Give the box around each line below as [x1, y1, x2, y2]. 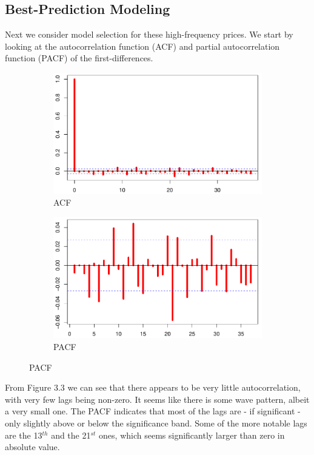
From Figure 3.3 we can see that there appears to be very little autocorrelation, [5, 381, 301, 394]
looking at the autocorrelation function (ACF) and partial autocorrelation [5, 39, 280, 52]
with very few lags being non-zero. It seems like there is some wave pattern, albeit [5, 393, 310, 405]
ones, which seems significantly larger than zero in [99, 428, 285, 441]
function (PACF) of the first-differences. [5, 52, 153, 64]
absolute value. [5, 440, 60, 453]
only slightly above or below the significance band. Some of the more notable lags [5, 416, 307, 429]
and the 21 [51, 428, 91, 441]
